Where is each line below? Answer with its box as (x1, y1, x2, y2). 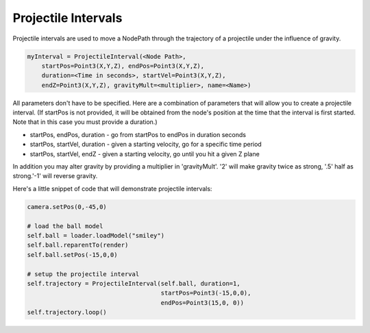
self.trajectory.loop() (27, 308, 108, 317)
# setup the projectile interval (27, 270, 140, 277)
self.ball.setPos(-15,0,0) (27, 251, 118, 258)
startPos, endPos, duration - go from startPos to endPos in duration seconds (29, 130, 247, 138)
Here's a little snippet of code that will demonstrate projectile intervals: (12, 184, 212, 193)
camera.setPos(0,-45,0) (27, 203, 108, 210)
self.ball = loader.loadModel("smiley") (27, 232, 164, 239)
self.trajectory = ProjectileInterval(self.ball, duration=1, (27, 280, 241, 287)
